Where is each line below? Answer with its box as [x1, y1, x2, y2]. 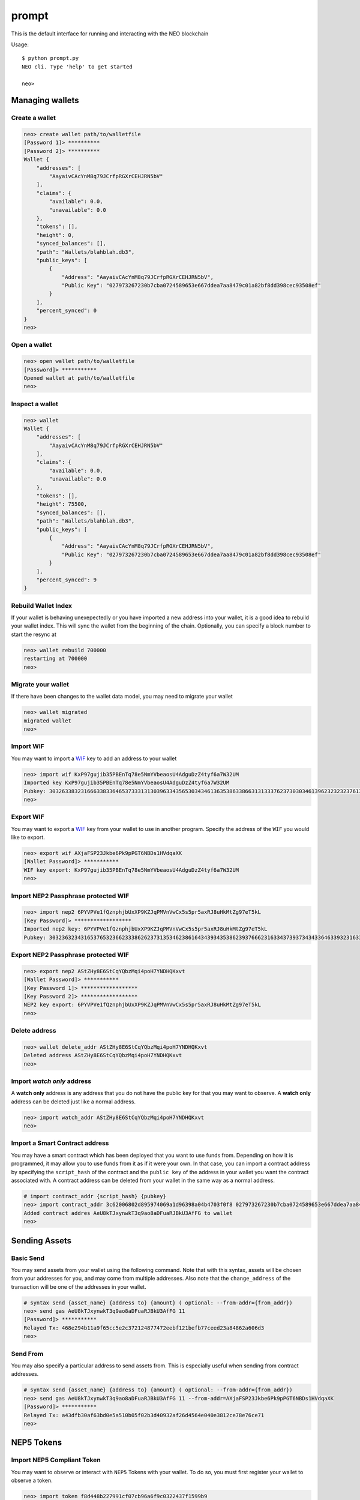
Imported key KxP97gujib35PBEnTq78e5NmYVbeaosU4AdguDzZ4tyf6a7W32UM [23, 779, 230, 786]
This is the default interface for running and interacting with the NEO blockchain [11, 30, 209, 37]
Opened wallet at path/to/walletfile [23, 374, 135, 381]
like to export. [11, 834, 45, 841]
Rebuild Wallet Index [11, 601, 72, 610]
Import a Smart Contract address [11, 1139, 109, 1147]
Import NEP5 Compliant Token [11, 1456, 101, 1464]
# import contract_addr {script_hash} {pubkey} [23, 1193, 166, 1199]
